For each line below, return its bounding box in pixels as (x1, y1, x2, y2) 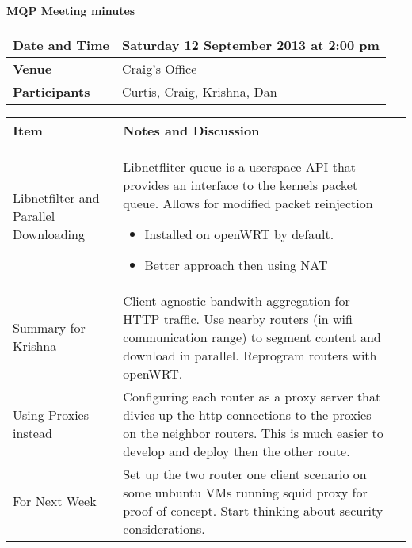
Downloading (13, 224, 85, 243)
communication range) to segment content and (123, 327, 381, 346)
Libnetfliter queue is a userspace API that (123, 157, 357, 176)
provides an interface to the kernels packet (123, 175, 358, 194)
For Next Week (13, 492, 97, 511)
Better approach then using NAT (144, 255, 328, 274)
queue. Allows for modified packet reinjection (123, 193, 373, 212)
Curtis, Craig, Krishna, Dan (121, 82, 277, 101)
